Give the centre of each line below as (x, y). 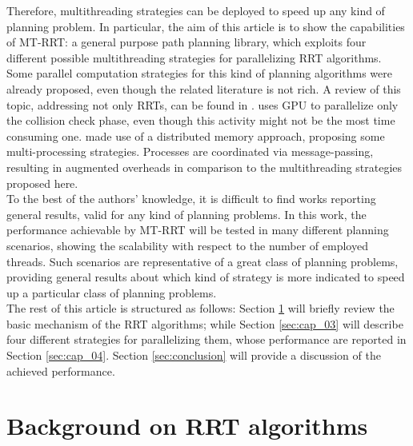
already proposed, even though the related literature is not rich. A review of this (204, 88)
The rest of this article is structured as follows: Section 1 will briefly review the (200, 308)
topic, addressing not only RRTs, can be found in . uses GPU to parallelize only (202, 104)
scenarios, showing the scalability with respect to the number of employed (187, 245)
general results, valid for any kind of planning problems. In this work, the (186, 214)
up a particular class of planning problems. (112, 292)
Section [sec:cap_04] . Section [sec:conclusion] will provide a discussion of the (194, 355)
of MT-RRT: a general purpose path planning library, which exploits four (186, 42)
